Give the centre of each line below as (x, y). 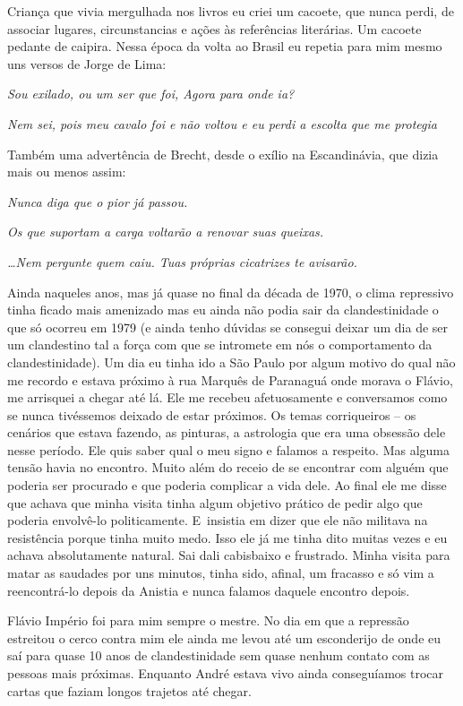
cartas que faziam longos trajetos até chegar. (129, 690)
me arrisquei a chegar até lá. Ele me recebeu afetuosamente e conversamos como (227, 397)
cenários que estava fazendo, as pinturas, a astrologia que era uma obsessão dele (227, 432)
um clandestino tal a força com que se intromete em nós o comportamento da (220, 344)
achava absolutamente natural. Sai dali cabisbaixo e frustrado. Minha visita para (229, 555)
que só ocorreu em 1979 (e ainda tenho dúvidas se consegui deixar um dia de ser (228, 327)
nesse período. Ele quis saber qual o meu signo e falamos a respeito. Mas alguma (229, 449)
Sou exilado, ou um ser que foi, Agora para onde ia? (151, 94)
